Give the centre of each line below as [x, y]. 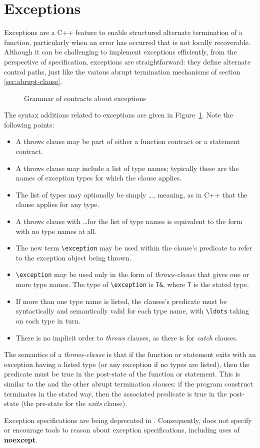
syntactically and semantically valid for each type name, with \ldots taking [132, 311]
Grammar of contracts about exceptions [85, 98]
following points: [29, 124]
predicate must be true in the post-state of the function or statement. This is [122, 374]
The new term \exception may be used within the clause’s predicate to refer [134, 248]
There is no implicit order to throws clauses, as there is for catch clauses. [127, 337]
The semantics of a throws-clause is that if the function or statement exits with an [130, 354]
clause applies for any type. [57, 204]
